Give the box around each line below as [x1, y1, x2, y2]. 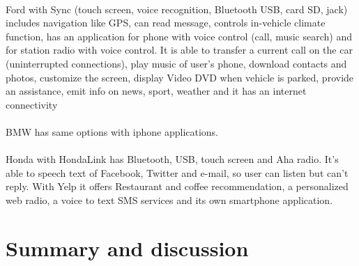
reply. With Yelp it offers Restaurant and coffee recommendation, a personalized [6, 179, 349, 194]
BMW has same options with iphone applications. [6, 124, 219, 139]
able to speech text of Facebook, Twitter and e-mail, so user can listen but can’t [6, 165, 349, 180]
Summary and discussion [6, 233, 249, 262]
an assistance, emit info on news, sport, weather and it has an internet [6, 84, 307, 98]
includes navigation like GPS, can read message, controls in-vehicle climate [6, 15, 326, 30]
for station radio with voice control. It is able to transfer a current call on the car [6, 42, 353, 57]
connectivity [6, 97, 58, 111]
